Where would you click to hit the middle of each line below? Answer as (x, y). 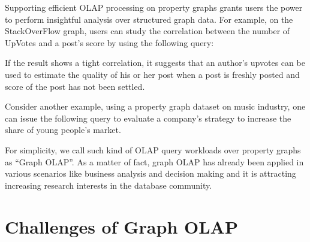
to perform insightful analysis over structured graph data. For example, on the (149, 19)
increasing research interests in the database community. (109, 185)
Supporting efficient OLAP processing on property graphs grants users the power (154, 7)
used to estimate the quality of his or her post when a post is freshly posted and (152, 74)
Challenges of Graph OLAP (121, 226)
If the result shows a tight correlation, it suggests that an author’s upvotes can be (155, 63)
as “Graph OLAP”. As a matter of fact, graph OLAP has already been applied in (154, 161)
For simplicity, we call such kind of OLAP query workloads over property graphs (153, 149)
